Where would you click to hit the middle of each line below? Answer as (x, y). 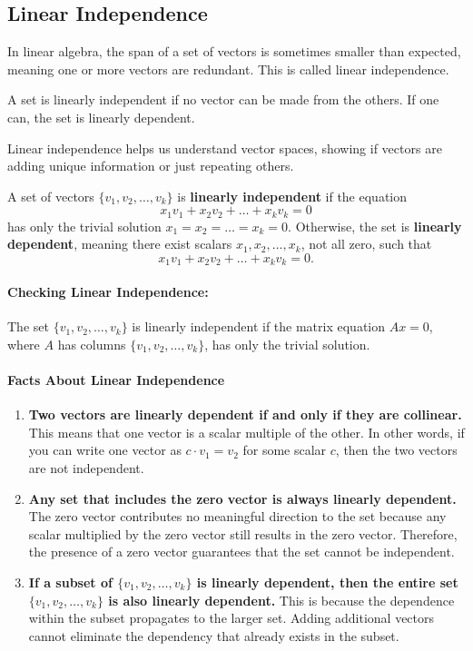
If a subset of (70, 582)
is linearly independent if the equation (292, 196)
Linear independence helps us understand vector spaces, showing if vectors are (225, 148)
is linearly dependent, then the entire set (327, 582)
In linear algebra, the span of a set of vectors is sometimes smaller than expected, (234, 51)
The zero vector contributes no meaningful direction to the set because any (237, 516)
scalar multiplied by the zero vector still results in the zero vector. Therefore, (243, 533)
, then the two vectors (396, 450)
